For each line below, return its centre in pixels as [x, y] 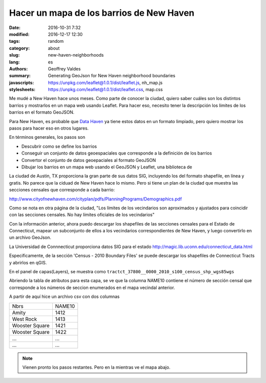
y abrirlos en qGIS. [28, 262]
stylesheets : [22, 90]
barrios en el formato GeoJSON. [42, 112]
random [56, 41]
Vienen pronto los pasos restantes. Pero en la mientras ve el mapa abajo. [97, 367]
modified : [19, 34]
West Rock [24, 319]
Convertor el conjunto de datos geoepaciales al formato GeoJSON [89, 160]
